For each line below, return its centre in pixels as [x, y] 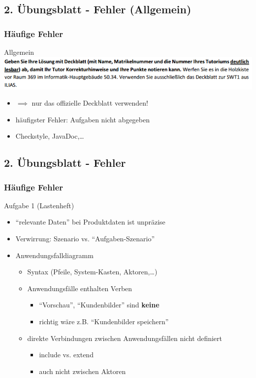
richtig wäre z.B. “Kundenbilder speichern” [104, 321]
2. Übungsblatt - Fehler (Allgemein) [98, 9]
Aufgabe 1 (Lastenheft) [39, 205]
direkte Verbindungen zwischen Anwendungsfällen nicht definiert [125, 338]
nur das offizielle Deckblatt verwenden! [90, 103]
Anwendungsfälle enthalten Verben [80, 288]
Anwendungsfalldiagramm [54, 255]
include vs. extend [66, 355]
